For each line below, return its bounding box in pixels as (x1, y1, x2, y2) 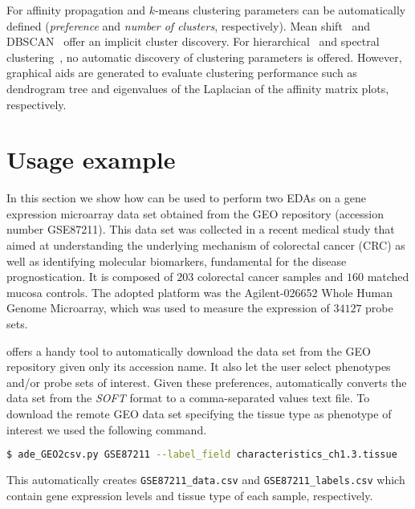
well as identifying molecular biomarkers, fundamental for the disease (6, 252, 347, 269)
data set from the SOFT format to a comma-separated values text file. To (6, 389, 370, 406)
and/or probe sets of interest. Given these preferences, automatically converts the (6, 373, 407, 390)
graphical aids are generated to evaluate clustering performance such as (6, 64, 357, 81)
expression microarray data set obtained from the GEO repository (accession (6, 205, 384, 222)
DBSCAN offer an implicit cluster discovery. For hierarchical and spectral (6, 33, 380, 50)
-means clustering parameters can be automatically (154, 2, 406, 18)
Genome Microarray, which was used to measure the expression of (6, 299, 330, 316)
